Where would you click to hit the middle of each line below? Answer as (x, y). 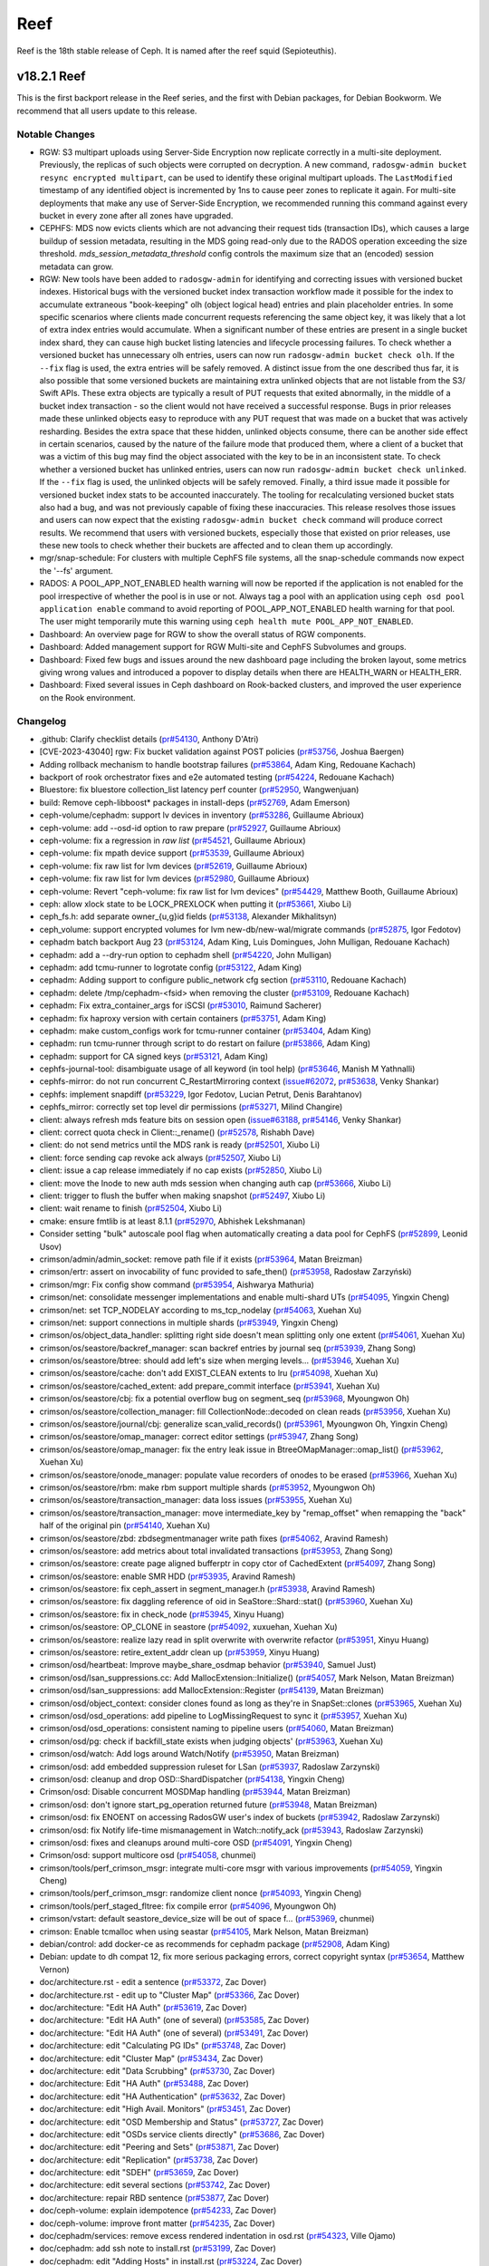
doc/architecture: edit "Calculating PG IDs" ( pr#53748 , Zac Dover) (163, 2046)
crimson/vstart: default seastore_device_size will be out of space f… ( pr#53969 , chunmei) (207, 1919)
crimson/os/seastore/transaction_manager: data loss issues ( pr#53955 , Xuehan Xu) (196, 1500)
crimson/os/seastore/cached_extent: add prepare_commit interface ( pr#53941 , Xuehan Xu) (210, 1386)
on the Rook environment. (87, 697)
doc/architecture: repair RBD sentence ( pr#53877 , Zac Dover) (154, 2197)
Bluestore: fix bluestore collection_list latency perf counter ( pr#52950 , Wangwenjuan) (199, 789)
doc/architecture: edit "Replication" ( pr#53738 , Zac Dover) (149, 2159)
